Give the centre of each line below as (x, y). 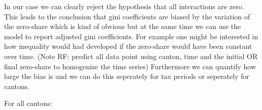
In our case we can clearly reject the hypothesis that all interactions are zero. (124, 6)
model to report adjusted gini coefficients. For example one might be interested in (131, 36)
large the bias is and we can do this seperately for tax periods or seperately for (127, 76)
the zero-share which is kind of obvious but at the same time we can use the (123, 26)
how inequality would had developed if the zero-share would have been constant (128, 46)
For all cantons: (28, 103)
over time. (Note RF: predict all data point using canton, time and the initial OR (131, 56)
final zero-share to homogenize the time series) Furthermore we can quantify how (130, 66)
